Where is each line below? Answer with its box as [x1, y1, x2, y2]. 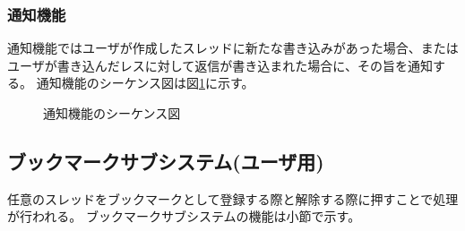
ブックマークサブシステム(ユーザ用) [7, 147, 324, 175]
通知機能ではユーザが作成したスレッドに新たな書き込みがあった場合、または [7, 38, 459, 57]
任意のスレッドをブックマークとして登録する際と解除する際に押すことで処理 [7, 189, 459, 208]
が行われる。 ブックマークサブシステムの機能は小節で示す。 [7, 207, 361, 226]
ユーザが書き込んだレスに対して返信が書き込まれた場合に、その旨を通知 [7, 56, 433, 74]
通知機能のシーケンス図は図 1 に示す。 [36, 73, 254, 92]
